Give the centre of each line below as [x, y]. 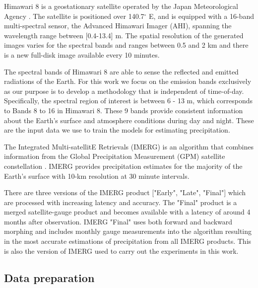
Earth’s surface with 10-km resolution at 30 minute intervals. [97, 176]
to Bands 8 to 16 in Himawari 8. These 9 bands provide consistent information [124, 110]
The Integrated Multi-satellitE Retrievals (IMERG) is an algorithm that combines [129, 146]
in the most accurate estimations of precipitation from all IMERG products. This [128, 241]
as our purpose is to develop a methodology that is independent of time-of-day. [124, 91]
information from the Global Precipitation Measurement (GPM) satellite [115, 156]
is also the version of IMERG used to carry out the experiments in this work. [121, 251]
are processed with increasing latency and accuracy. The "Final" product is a [121, 202]
